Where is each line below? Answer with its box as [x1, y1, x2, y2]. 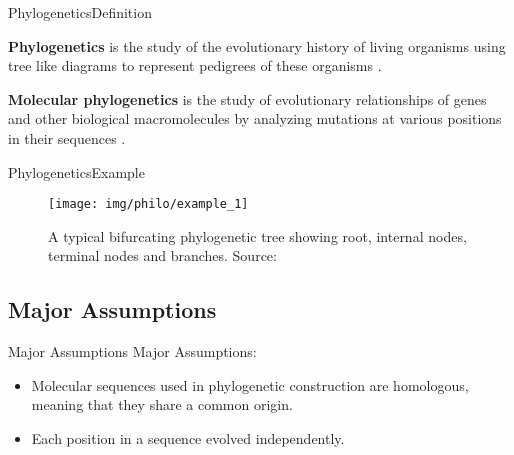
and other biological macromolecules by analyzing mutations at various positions [8, 108, 502, 129]
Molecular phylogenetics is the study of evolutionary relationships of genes [8, 88, 487, 109]
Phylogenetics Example [8, 161, 145, 182]
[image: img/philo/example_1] [48, 197, 249, 212]
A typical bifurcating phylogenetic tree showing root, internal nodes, [48, 225, 467, 246]
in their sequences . [8, 127, 126, 148]
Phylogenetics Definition [8, 2, 152, 22]
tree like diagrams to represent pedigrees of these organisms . [8, 55, 382, 76]
